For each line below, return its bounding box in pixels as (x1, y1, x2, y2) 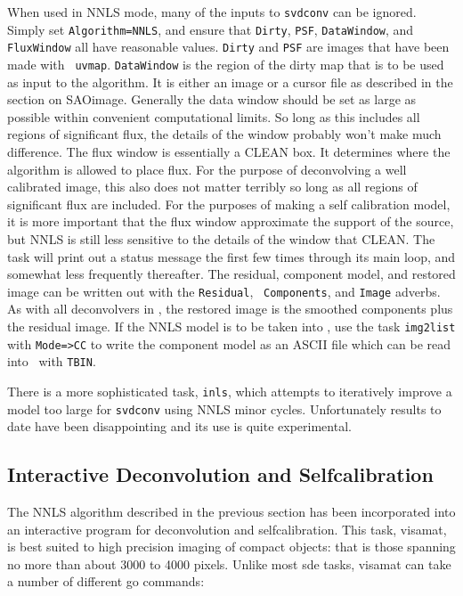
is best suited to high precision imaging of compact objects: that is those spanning (7, 537, 456, 556)
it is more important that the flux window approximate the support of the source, (7, 212, 454, 231)
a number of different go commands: (7, 572, 205, 591)
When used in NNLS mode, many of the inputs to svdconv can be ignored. (7, 3, 417, 20)
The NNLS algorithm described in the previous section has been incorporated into (7, 502, 456, 521)
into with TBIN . (7, 352, 96, 371)
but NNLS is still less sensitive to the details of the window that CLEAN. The (7, 229, 435, 248)
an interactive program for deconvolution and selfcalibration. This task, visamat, (7, 519, 447, 538)
